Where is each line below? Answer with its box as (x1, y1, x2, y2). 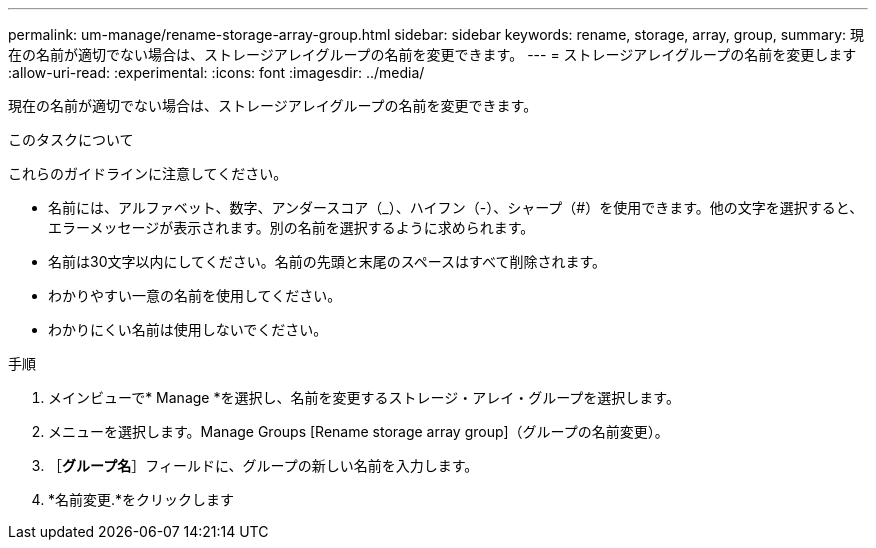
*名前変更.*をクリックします (48, 491, 235, 508)
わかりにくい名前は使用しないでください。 (48, 321, 328, 338)
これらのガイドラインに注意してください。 (8, 165, 288, 182)
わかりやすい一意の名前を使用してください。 (48, 287, 342, 304)
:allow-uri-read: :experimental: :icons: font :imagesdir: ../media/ (8, 64, 425, 81)
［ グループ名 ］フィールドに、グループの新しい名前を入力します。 (48, 457, 479, 474)
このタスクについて (8, 131, 134, 148)
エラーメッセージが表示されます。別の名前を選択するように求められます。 (48, 219, 535, 236)
